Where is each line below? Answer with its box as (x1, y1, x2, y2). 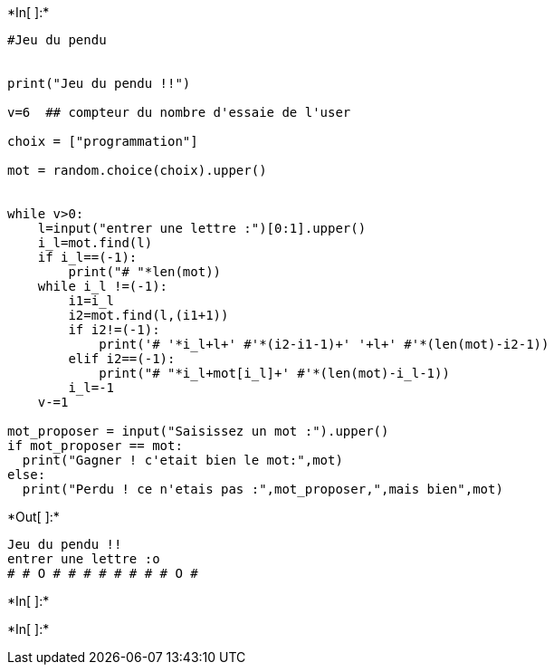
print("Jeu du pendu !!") (7, 76, 191, 91)
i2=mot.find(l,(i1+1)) (68, 308, 229, 322)
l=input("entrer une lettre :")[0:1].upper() (37, 221, 367, 235)
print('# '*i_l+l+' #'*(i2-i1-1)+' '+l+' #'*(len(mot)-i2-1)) (99, 337, 549, 351)
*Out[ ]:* (7, 509, 60, 524)
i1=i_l (68, 293, 115, 308)
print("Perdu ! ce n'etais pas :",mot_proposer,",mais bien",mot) (22, 482, 503, 496)
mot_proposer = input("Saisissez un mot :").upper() (7, 424, 389, 438)
